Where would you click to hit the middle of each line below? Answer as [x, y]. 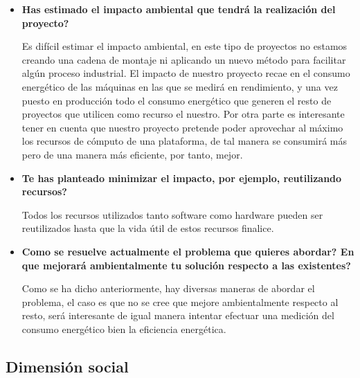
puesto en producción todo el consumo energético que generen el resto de [177, 100]
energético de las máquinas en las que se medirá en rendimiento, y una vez [180, 86]
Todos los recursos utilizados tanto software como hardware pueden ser [172, 214]
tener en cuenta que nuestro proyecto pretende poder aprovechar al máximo [182, 127]
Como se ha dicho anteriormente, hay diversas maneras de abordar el [168, 288]
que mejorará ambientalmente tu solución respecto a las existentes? [186, 265]
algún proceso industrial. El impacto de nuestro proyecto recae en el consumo [186, 73]
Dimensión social [67, 366]
